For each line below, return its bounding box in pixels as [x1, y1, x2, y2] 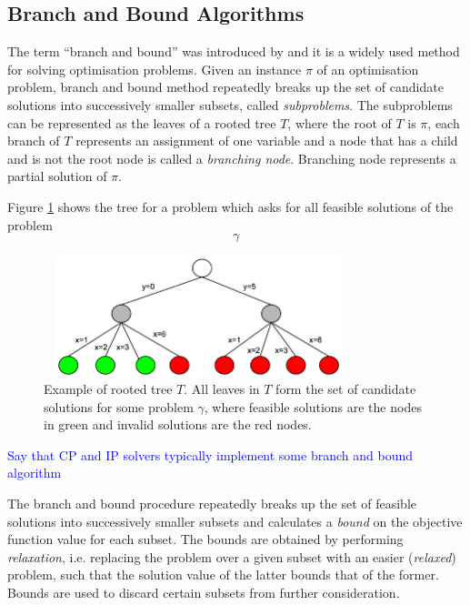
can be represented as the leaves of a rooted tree [7, 113, 276, 132]
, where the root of [287, 113, 392, 132]
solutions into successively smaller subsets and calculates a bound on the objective [7, 511, 463, 530]
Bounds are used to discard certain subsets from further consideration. [7, 582, 400, 601]
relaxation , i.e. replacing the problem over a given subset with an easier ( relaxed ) [7, 547, 456, 566]
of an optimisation [316, 59, 419, 78]
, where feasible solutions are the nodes [204, 397, 422, 416]
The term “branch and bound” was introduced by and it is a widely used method [7, 42, 460, 61]
